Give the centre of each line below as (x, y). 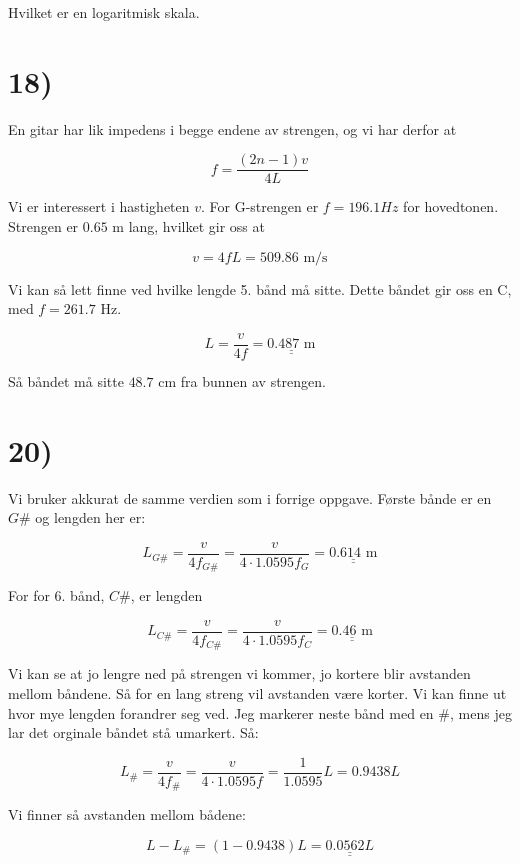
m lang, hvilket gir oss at (188, 225)
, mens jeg (480, 712)
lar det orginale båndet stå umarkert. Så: (133, 732)
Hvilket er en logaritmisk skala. (104, 12)
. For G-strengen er (260, 206)
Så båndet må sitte (66, 380)
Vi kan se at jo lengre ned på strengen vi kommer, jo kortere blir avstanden (239, 673)
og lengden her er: (90, 517)
